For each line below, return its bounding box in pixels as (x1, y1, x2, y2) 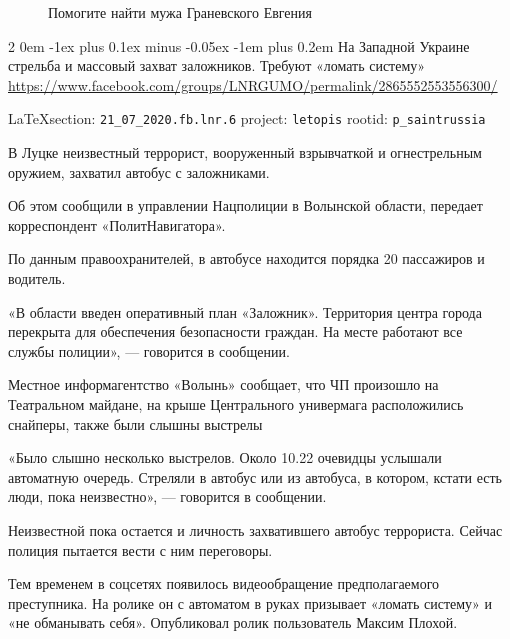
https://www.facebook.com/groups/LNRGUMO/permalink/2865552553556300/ (8, 74, 498, 95)
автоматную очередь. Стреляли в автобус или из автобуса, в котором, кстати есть (8, 466, 502, 487)
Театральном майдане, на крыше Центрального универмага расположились (8, 393, 464, 414)
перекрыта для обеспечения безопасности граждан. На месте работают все (8, 321, 463, 342)
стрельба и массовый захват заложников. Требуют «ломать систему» (8, 55, 426, 76)
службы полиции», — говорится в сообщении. (8, 340, 290, 361)
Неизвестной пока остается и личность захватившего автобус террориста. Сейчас (8, 519, 503, 540)
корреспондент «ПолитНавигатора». (8, 214, 226, 235)
